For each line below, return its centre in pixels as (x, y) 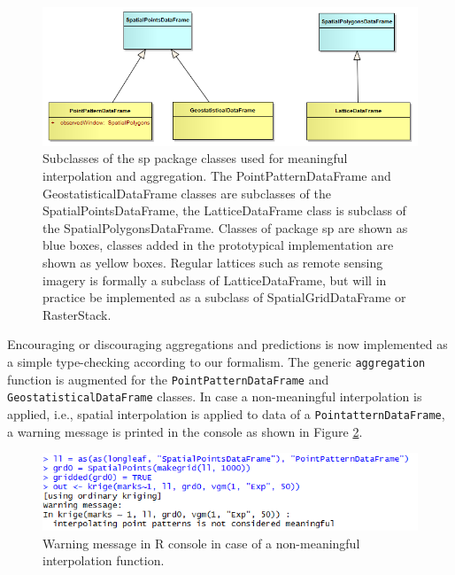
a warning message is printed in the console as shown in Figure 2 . (185, 431)
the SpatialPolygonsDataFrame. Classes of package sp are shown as (225, 227)
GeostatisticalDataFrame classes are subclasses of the (187, 193)
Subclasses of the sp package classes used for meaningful (195, 158)
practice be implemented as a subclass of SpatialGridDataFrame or (224, 297)
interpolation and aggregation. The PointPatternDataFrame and (217, 175)
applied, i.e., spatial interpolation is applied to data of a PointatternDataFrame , (226, 413)
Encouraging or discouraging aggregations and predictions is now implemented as (227, 344)
